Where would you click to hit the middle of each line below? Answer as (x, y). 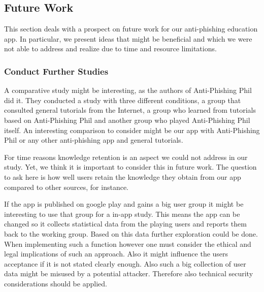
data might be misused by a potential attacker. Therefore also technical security (129, 273)
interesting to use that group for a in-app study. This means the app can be (122, 214)
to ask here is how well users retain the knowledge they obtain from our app (123, 176)
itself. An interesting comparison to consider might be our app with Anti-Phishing (132, 130)
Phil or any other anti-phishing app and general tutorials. (94, 140)
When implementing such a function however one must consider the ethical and (128, 244)
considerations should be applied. (56, 283)
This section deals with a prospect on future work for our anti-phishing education (131, 29)
